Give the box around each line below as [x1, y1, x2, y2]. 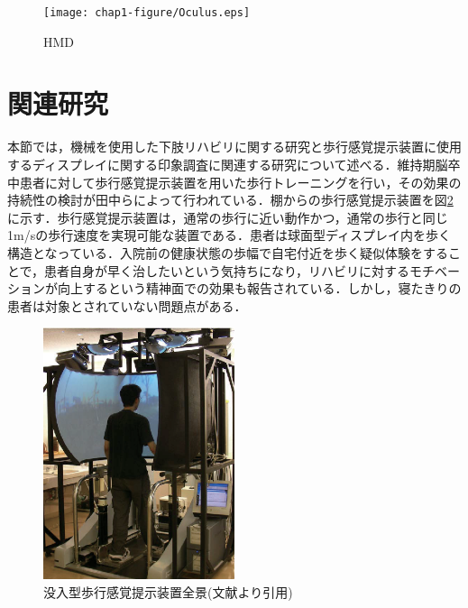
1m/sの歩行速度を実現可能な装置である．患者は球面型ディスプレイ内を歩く [7, 226, 452, 244]
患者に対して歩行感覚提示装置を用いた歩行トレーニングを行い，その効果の [19, 172, 462, 191]
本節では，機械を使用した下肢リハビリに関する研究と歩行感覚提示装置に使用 [7, 137, 462, 156]
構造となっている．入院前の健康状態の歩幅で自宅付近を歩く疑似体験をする [7, 243, 448, 262]
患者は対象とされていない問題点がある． [7, 296, 247, 315]
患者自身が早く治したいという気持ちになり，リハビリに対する [44, 261, 410, 280]
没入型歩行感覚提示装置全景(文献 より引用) [43, 582, 293, 601]
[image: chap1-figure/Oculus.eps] [43, 6, 251, 19]
